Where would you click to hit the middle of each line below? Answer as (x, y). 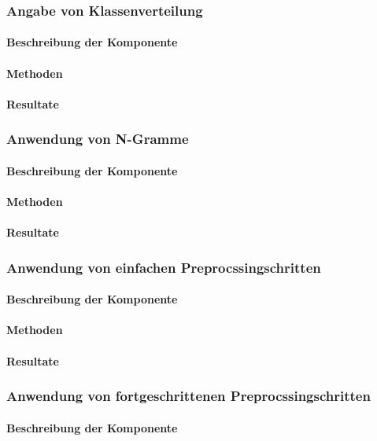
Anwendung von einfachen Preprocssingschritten (164, 267)
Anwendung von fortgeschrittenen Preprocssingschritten (188, 396)
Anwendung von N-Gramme (98, 139)
